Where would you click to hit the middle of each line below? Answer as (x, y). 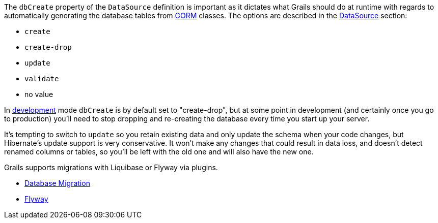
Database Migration (57, 183)
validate (42, 79)
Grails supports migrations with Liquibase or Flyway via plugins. (111, 167)
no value (39, 94)
